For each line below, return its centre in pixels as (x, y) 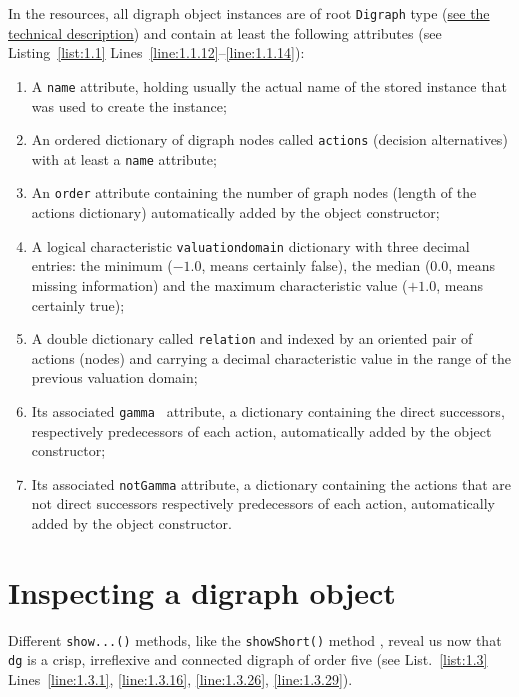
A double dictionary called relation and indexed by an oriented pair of (252, 338)
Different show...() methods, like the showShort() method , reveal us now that (255, 639)
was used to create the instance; (129, 105)
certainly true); (78, 304)
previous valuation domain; (114, 377)
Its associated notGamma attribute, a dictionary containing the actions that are (271, 483)
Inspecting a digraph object (202, 591)
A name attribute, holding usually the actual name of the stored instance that (269, 85)
